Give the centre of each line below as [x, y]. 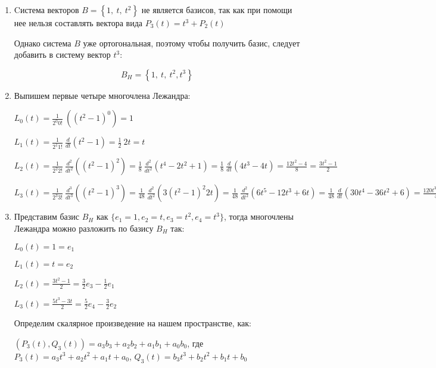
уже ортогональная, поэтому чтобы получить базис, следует [191, 43]
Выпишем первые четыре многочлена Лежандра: [102, 95]
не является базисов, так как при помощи [217, 10]
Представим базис [46, 216]
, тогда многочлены [259, 216]
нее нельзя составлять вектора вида [78, 23]
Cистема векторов [46, 10]
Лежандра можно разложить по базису [84, 228]
